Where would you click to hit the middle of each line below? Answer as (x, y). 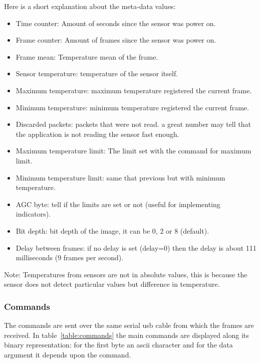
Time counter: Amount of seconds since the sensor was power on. (116, 23)
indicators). (33, 214)
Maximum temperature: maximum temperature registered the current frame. (134, 90)
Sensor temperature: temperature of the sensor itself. (97, 73)
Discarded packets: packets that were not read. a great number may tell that (133, 124)
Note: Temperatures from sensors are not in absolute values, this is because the (126, 274)
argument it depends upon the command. (68, 354)
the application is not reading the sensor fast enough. (97, 134)
